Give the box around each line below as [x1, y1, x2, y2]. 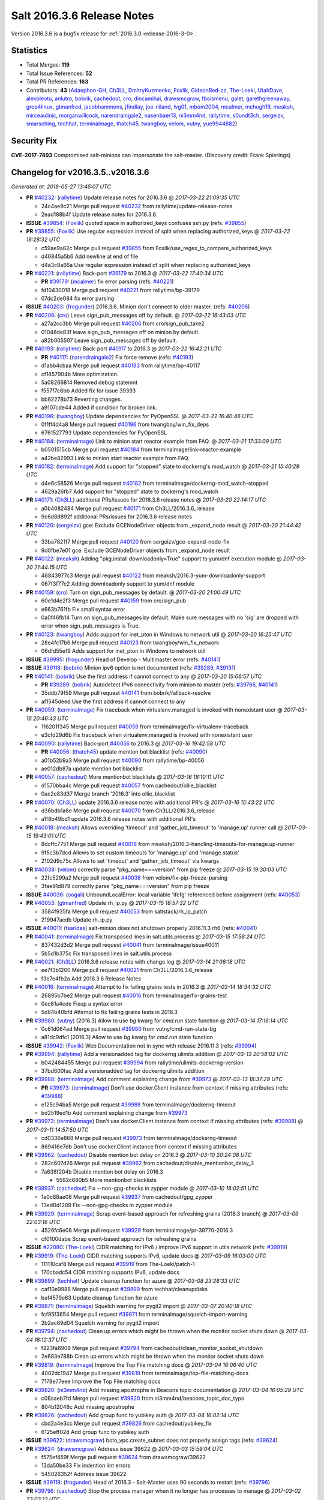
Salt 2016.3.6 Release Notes [11, 9, 154, 22]
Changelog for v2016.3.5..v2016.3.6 [11, 167, 149, 177]
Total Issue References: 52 [26, 70, 92, 77]
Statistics [11, 46, 48, 56]
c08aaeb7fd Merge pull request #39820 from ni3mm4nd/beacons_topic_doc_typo [41, 1395, 245, 1402]
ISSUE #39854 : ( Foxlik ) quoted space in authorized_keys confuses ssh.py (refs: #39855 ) [26, 219, 247, 226]
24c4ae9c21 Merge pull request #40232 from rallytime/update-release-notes [41, 202, 233, 209]
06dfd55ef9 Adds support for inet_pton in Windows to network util [41, 647, 206, 655]
